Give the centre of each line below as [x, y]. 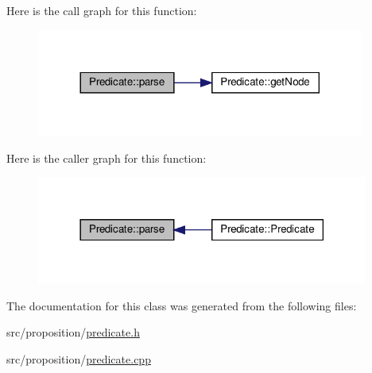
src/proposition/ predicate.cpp [79, 358]
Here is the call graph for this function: [102, 10]
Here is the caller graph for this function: [107, 158]
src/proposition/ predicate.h [73, 332]
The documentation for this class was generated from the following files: [182, 305]
